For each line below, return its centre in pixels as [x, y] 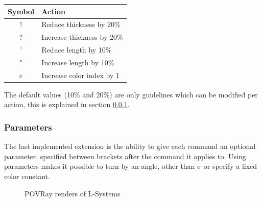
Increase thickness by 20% [82, 37]
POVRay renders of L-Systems [73, 193]
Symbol [21, 11]
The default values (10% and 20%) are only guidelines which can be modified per [131, 94]
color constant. [27, 176]
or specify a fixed [230, 166]
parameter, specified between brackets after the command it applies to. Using [125, 156]
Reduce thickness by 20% [81, 24]
